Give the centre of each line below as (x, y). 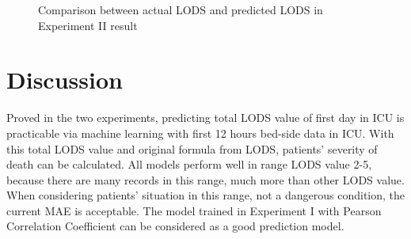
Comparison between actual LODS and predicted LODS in (181, 9)
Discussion (65, 80)
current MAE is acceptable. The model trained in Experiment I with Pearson (194, 210)
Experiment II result (88, 25)
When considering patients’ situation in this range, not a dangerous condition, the (206, 195)
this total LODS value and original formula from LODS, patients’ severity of (192, 148)
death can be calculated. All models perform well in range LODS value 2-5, (189, 164)
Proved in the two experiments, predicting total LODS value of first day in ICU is (205, 118)
